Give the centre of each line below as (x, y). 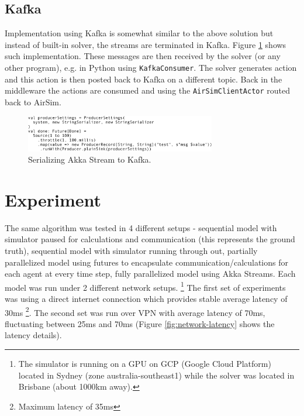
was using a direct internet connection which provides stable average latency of (146, 299)
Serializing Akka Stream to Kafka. (90, 159)
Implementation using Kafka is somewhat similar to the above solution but (139, 33)
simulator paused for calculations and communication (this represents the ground (150, 239)
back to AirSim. (33, 102)
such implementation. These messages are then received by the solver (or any (143, 56)
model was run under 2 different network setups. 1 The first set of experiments (145, 286)
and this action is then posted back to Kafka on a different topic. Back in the (144, 79)
